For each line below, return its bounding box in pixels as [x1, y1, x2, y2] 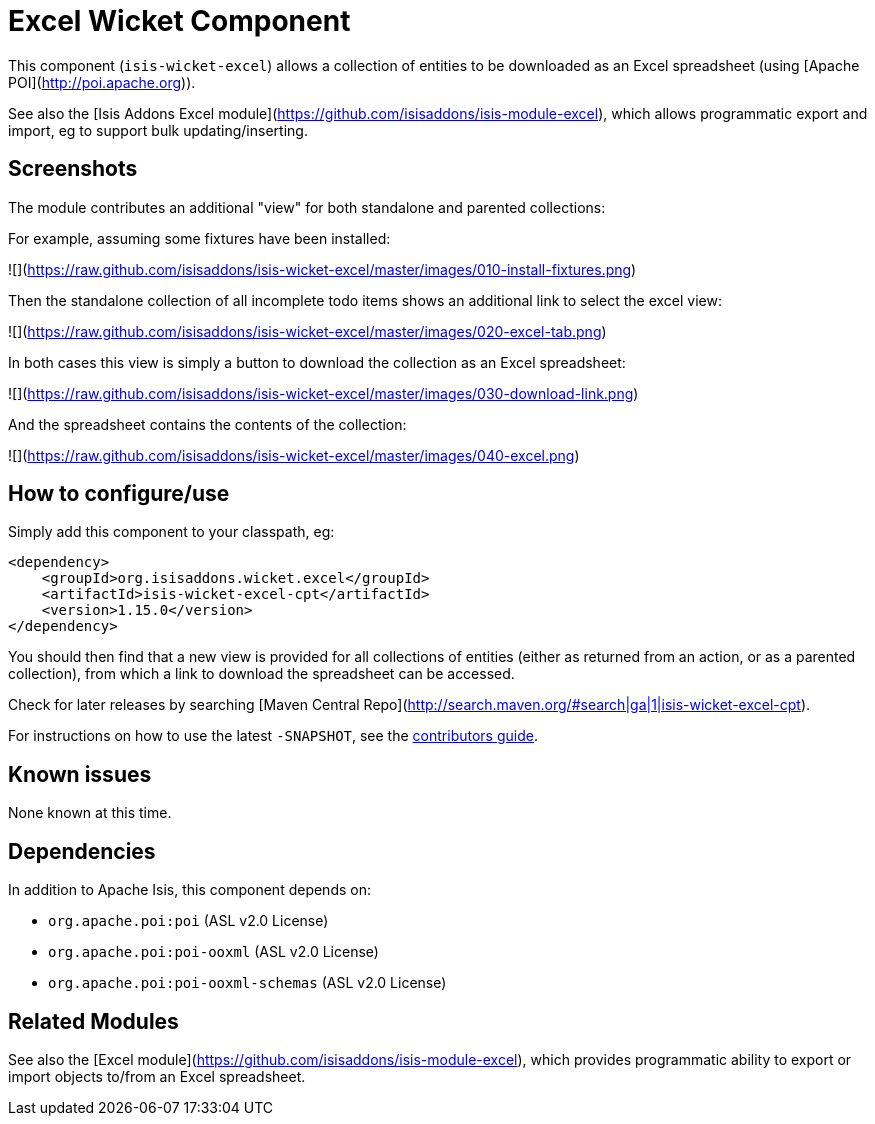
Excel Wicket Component [8, 4, 351, 38]
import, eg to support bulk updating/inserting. [8, 121, 308, 139]
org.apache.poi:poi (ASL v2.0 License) [48, 912, 329, 930]
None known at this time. [8, 804, 172, 822]
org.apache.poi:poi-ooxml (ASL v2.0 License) [48, 943, 379, 961]
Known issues [8, 761, 152, 787]
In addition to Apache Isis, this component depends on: [8, 881, 371, 899]
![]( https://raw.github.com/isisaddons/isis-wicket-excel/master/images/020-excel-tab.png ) [8, 322, 607, 340]
